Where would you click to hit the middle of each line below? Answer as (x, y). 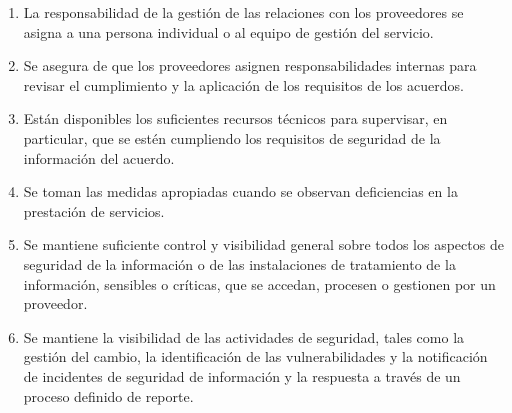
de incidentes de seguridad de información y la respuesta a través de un (242, 375)
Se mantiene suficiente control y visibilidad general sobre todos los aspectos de (263, 244)
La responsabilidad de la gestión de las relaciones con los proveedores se (243, 12)
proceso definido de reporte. (108, 395)
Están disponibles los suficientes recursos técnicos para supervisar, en (235, 118)
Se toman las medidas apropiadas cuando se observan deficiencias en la (240, 191)
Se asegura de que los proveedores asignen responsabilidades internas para (250, 65)
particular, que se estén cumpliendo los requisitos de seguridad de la (232, 137)
